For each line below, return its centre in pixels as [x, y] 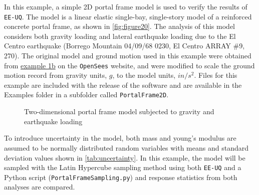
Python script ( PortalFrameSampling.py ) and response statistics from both [121, 177]
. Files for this [216, 75]
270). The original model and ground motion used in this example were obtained [128, 56]
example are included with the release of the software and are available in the [123, 85]
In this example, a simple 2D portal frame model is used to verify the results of [126, 6]
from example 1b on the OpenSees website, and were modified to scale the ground [129, 65]
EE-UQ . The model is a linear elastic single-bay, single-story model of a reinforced [128, 16]
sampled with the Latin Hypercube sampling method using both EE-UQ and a [123, 167]
